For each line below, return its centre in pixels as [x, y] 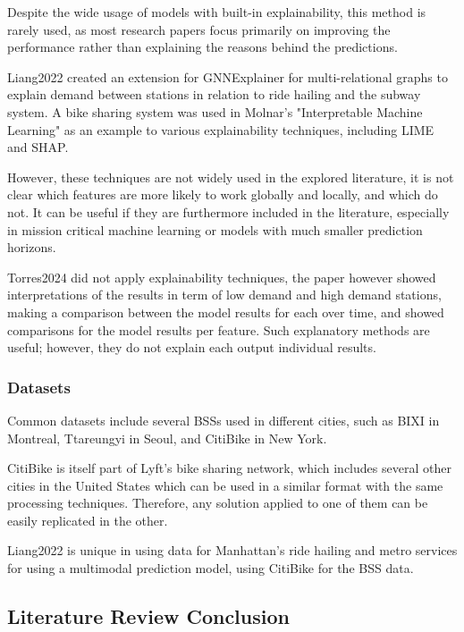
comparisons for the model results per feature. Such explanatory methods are [219, 329]
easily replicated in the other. [88, 520]
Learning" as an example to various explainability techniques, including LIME [221, 129]
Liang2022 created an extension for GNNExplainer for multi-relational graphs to [228, 76]
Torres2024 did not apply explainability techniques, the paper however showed [222, 277]
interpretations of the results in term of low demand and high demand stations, [224, 295]
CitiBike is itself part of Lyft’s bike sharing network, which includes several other [229, 468]
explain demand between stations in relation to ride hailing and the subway [214, 94]
